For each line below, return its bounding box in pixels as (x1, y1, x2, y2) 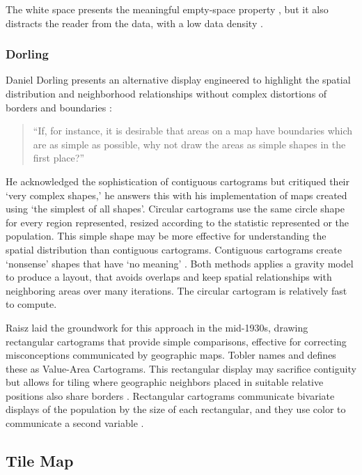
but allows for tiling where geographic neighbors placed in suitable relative (6, 375, 324, 389)
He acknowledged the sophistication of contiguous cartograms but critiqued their (6, 173, 349, 188)
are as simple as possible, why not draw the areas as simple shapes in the (33, 137, 346, 151)
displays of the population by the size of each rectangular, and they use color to (6, 402, 346, 416)
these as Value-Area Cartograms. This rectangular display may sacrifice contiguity (6, 361, 356, 375)
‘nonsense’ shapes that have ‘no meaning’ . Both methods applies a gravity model (6, 256, 354, 270)
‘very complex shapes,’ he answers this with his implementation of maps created (6, 187, 347, 202)
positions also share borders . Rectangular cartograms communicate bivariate (6, 388, 335, 403)
